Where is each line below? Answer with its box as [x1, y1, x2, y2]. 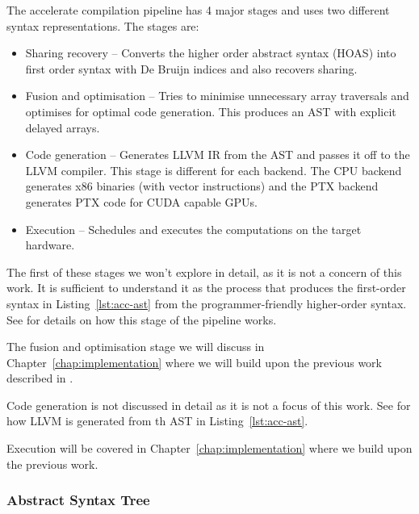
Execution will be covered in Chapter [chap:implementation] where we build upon [6, 440, 413, 457]
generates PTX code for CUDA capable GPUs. [25, 193, 258, 210]
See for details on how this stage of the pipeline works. [6, 311, 277, 328]
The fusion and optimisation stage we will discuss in [6, 338, 265, 355]
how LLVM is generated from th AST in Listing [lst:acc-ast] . [6, 412, 308, 429]
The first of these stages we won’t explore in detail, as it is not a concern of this [6, 263, 402, 280]
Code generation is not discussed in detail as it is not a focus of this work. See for [6, 396, 411, 413]
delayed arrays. [25, 119, 100, 136]
